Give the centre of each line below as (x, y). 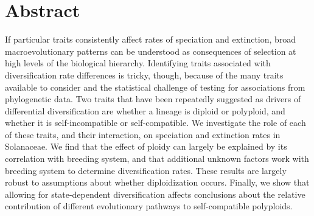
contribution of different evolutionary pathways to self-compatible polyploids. (149, 206)
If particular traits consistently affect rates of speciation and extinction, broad (151, 39)
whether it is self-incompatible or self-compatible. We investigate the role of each (155, 123)
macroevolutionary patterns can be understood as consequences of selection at (151, 51)
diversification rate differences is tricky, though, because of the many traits (144, 75)
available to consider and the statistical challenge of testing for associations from (155, 87)
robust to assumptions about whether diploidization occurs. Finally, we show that (157, 182)
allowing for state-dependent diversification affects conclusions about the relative (155, 194)
